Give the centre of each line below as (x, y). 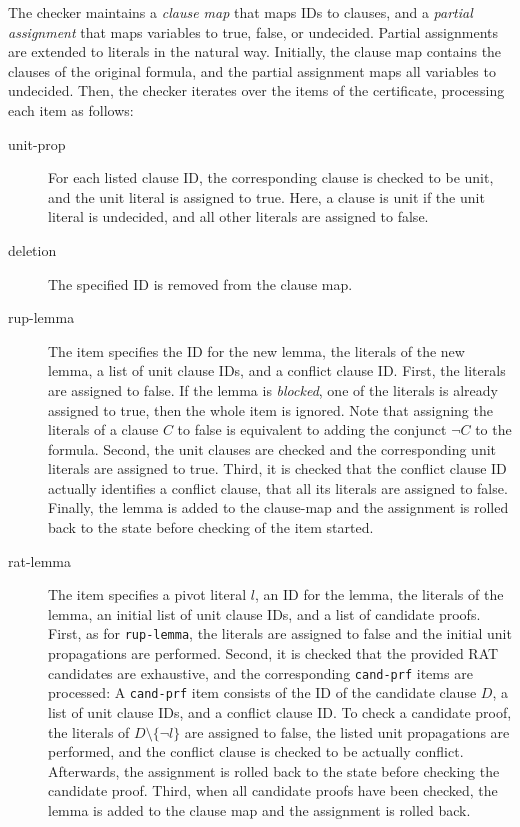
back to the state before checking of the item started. (211, 527)
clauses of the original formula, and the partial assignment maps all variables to (252, 70)
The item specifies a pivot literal (147, 594)
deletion (32, 249)
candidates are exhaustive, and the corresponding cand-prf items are (260, 672)
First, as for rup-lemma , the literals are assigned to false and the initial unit (280, 633)
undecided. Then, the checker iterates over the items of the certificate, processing (256, 90)
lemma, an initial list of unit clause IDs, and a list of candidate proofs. (264, 613)
